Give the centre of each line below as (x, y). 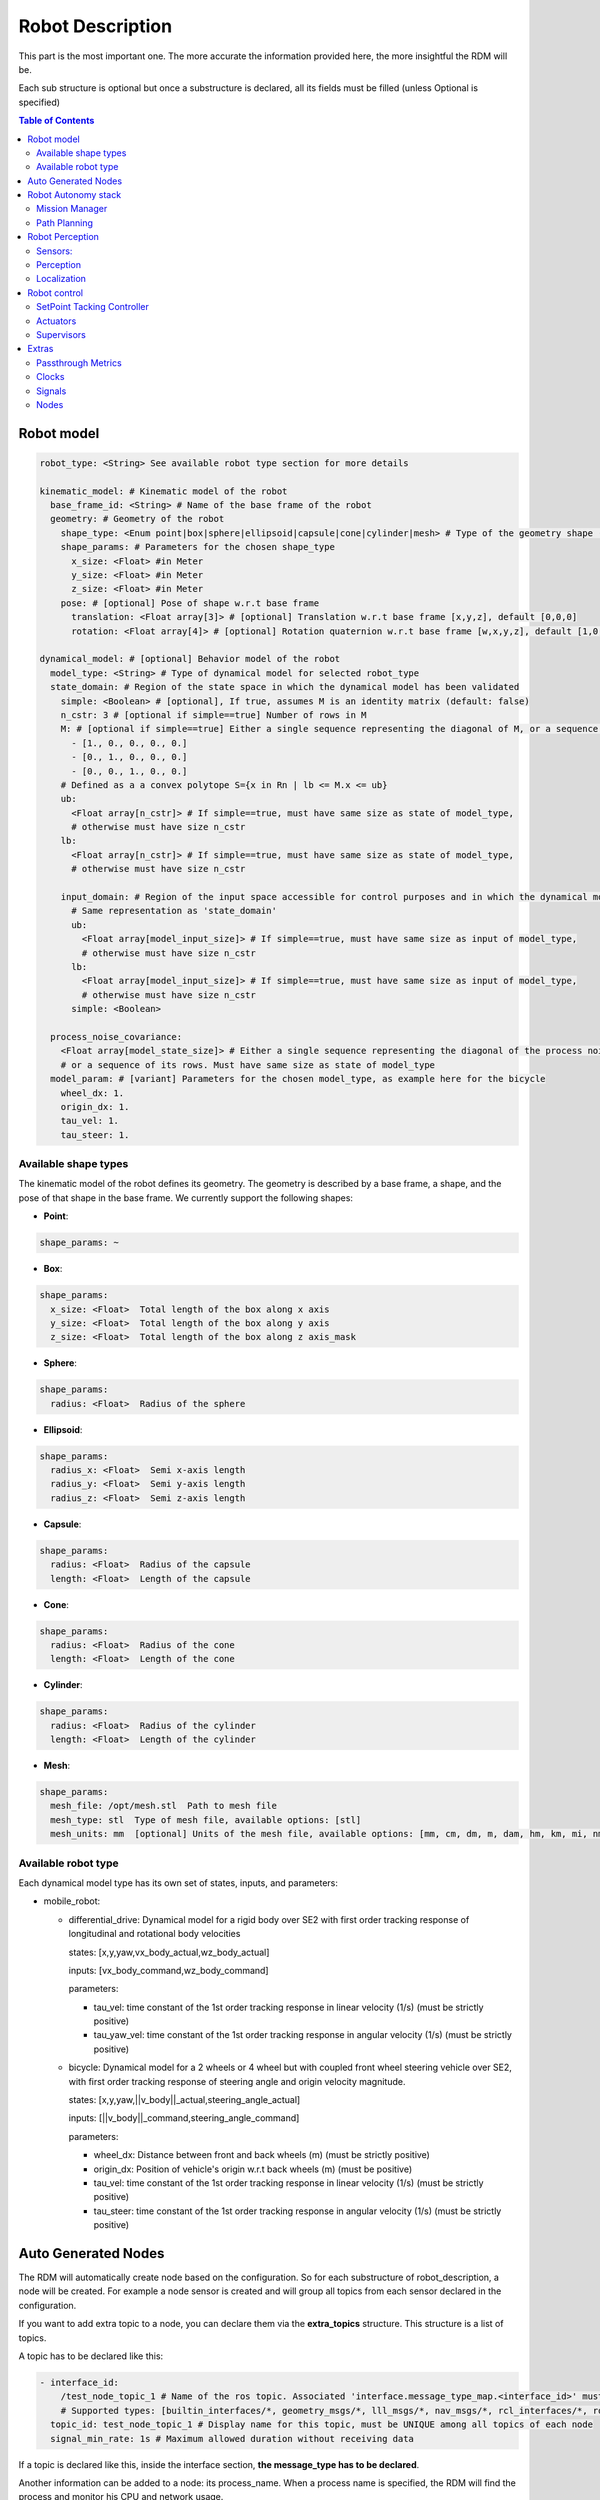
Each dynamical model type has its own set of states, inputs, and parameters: (178, 1882)
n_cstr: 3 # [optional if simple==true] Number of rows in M (213, 714)
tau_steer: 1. (95, 1134)
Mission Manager (72, 209)
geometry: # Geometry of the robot (137, 519)
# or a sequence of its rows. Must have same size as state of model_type (247, 1064)
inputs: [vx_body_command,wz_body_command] (168, 1970)
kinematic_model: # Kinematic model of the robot (163, 491)
